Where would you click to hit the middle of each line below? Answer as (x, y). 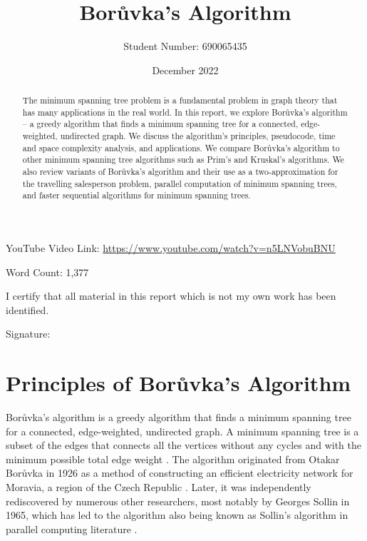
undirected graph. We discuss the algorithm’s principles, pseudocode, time (198, 136)
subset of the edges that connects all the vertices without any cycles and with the (183, 445)
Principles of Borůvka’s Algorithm (179, 383)
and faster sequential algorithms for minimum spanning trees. (136, 195)
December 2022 (185, 70)
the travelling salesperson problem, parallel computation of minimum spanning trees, (180, 183)
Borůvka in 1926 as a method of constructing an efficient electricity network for (180, 473)
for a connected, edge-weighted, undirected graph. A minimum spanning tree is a (182, 431)
